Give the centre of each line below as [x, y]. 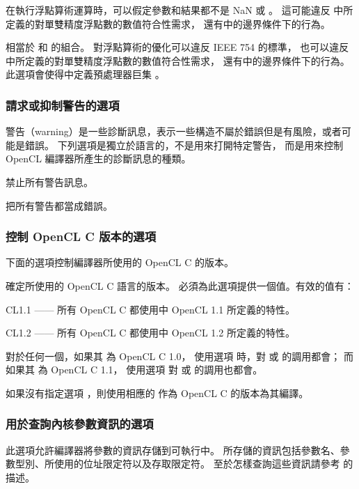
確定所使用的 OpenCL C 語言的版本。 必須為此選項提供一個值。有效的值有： [180, 285]
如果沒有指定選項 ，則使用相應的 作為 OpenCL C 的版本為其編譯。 [157, 393]
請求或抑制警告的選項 [63, 105]
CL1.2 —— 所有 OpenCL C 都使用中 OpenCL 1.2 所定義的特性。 [150, 333]
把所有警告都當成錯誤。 [59, 205]
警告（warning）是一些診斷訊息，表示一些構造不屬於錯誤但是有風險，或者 [174, 131]
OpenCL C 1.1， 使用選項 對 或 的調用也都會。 [157, 370]
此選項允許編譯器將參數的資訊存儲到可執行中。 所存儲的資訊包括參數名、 [173, 450]
